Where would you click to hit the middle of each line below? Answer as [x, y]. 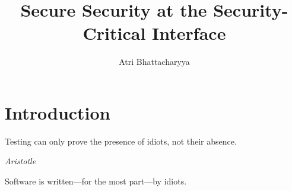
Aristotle [20, 161]
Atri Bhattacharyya [154, 62]
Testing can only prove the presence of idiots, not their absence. [121, 141]
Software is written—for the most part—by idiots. [96, 181]
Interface [189, 33]
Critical [114, 33]
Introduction [58, 112]
